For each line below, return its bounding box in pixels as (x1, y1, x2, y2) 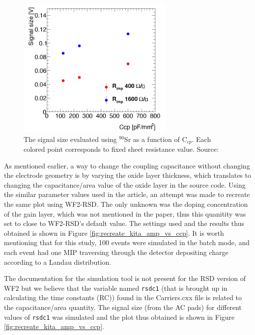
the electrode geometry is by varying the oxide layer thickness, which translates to (4, 170, 251, 180)
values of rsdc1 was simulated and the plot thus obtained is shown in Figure (4, 311, 235, 322)
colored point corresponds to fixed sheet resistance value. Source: (24, 144, 219, 154)
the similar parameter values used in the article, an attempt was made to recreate (4, 189, 250, 199)
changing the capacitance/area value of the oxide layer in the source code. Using (4, 179, 246, 190)
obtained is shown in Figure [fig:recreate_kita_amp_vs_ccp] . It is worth (4, 227, 224, 238)
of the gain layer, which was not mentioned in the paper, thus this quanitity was (4, 208, 246, 219)
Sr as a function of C (124, 134, 187, 144)
